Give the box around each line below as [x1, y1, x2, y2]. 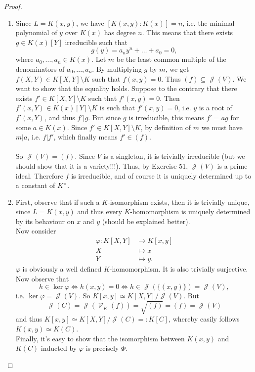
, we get [165, 63, 189, 74]
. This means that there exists [142, 27, 233, 38]
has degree [104, 27, 136, 38]
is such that [99, 102, 135, 113]
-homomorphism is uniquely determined [130, 206, 251, 217]
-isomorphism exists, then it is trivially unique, [108, 196, 250, 207]
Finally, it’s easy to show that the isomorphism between [15, 333, 185, 343]
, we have [76, 17, 104, 28]
